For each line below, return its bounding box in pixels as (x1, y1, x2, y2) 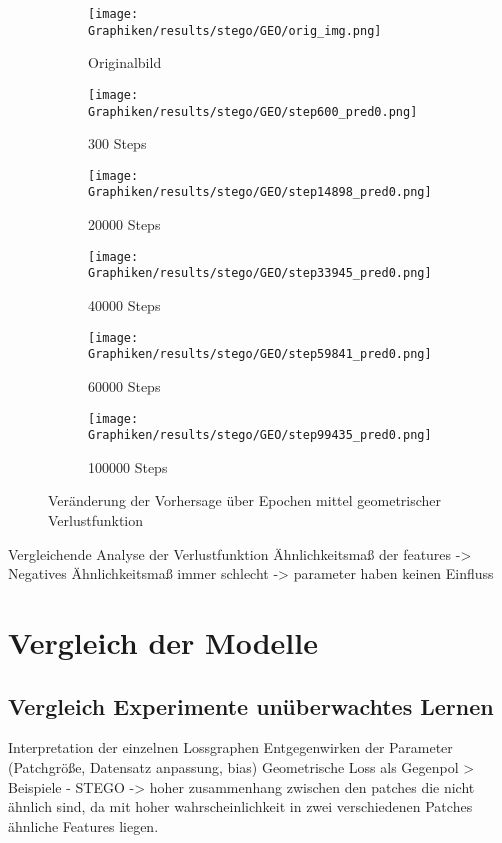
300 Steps (88, 133, 147, 154)
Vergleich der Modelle (8, 622, 318, 662)
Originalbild (88, 52, 162, 73)
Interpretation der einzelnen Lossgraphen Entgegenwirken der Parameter (8, 737, 453, 758)
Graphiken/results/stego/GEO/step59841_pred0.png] (88, 347, 432, 362)
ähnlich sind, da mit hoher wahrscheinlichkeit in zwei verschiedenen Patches (8, 796, 473, 817)
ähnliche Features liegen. (8, 815, 159, 836)
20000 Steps (88, 214, 161, 235)
